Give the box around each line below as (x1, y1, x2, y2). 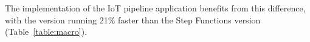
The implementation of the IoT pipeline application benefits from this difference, (5, 2, 306, 14)
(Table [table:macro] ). (5, 25, 88, 38)
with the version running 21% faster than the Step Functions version (5, 13, 261, 26)
